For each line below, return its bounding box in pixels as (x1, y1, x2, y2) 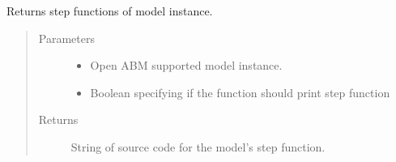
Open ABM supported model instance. (90, 57, 283, 74)
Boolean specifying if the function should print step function (90, 83, 390, 100)
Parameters (38, 29, 95, 46)
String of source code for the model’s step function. (70, 138, 326, 155)
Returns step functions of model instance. (6, 2, 213, 19)
